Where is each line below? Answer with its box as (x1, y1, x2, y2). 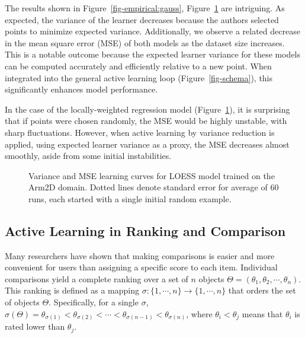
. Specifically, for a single (49, 296, 139, 308)
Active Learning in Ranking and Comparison (5, 221, 286, 240)
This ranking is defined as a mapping (5, 284, 140, 296)
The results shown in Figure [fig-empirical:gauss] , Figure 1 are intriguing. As (5, 2, 285, 14)
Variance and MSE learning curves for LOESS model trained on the (28, 169, 275, 181)
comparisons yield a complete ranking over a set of (5, 272, 188, 285)
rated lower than (5, 320, 65, 333)
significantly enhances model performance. (5, 83, 158, 95)
